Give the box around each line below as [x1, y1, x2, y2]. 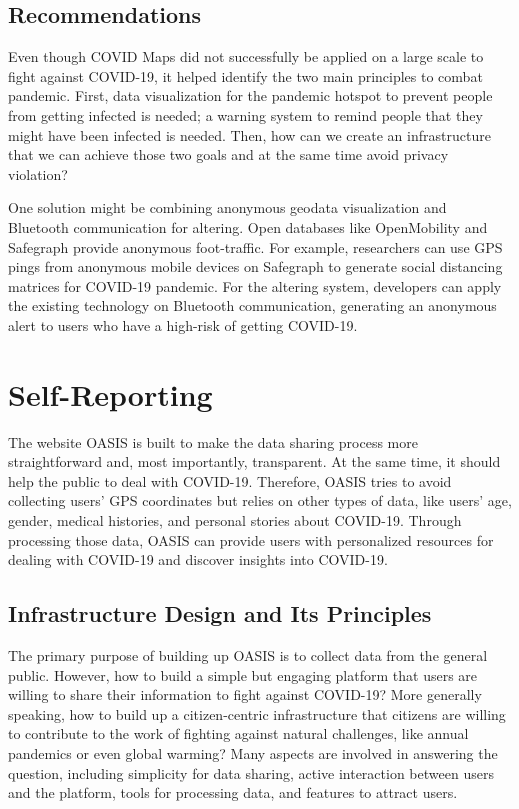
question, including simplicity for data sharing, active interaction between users [8, 762, 494, 783]
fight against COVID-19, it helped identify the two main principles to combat [8, 65, 483, 86]
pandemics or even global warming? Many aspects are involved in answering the [8, 742, 498, 763]
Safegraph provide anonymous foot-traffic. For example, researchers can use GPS [8, 236, 503, 257]
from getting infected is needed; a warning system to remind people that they [8, 104, 483, 125]
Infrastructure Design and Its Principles [8, 598, 432, 629]
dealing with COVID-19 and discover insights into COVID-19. [8, 549, 388, 570]
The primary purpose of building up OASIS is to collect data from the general [8, 645, 488, 665]
